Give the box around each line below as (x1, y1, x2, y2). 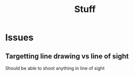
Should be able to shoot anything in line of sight (5, 65, 105, 71)
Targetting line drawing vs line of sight (5, 52, 129, 60)
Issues (5, 32, 34, 43)
